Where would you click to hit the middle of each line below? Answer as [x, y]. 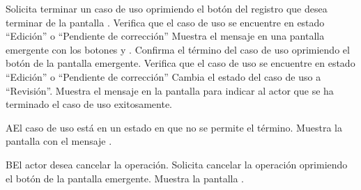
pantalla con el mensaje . [59, 141]
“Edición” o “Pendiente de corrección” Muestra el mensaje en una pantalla [165, 36]
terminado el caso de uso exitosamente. [89, 104]
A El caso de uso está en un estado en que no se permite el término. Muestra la [174, 127]
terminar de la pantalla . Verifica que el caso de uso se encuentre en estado [165, 22]
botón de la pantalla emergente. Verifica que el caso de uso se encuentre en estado [180, 63]
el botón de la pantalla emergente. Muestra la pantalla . [125, 178]
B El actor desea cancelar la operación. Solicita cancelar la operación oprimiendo [177, 164]
